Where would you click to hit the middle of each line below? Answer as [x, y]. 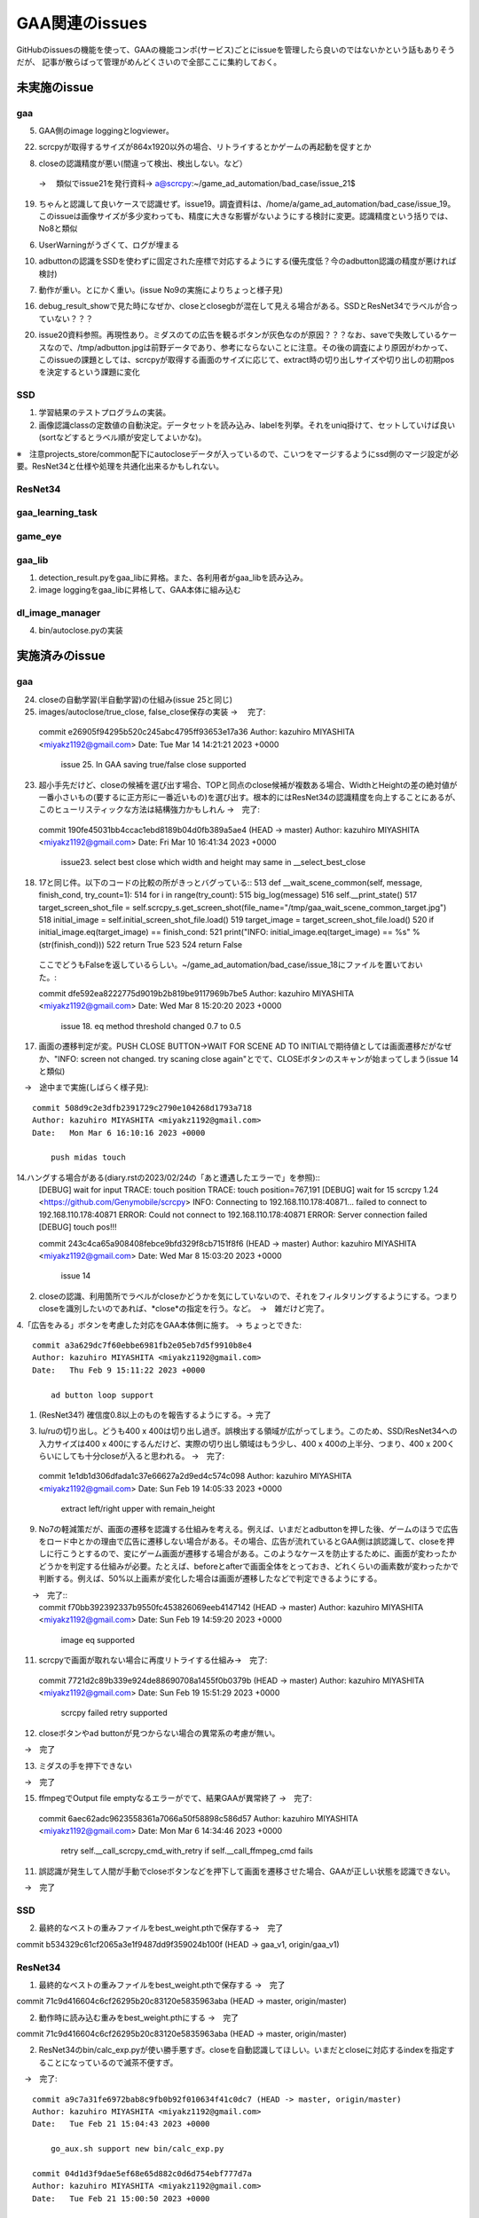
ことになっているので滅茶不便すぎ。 [112, 2062]
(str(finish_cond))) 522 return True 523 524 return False [141, 944]
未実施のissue [55, 87]
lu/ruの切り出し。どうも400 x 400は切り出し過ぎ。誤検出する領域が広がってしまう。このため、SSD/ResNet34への [248, 1431]
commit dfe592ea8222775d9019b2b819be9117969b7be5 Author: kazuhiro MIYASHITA [196, 993]
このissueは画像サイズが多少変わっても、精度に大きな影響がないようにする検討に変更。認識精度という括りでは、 [246, 216]
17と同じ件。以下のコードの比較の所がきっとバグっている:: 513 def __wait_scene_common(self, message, [231, 882]
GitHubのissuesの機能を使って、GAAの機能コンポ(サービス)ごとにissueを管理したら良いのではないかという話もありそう [236, 50]
